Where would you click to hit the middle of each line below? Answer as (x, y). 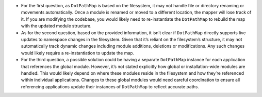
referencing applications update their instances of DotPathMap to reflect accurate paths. (110, 86)
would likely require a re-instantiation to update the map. (78, 53)
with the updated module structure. (56, 26)
